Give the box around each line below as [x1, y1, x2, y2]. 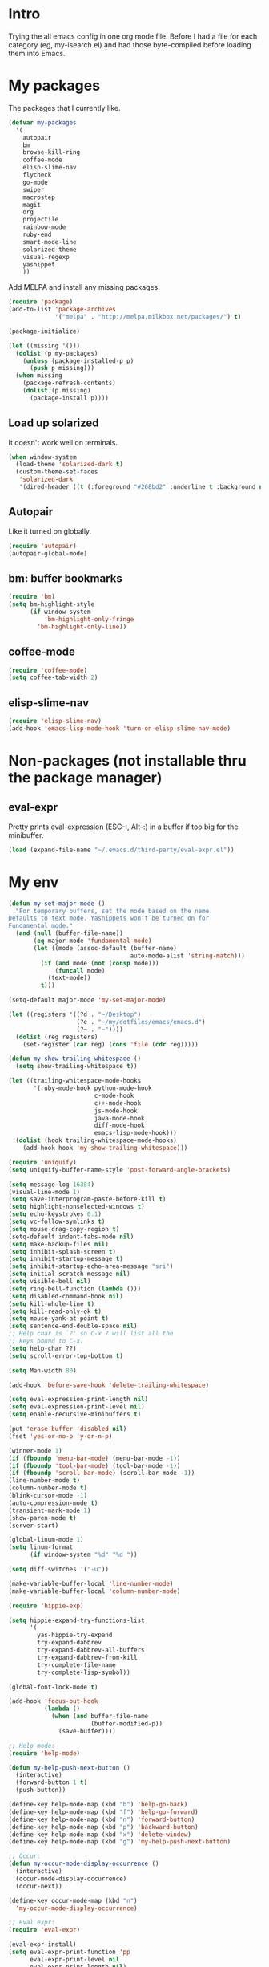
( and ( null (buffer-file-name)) [15, 929, 124, 937]
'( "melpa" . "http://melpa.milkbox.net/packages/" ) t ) [54, 313, 242, 321]
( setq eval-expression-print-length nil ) [8, 1396, 149, 1404]
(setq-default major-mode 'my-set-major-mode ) [8, 996, 167, 1004]
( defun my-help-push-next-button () [8, 1763, 130, 1772]
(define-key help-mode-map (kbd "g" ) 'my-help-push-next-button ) [8, 1838, 231, 1846]
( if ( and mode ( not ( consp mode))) [40, 959, 159, 967]
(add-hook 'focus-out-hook [8, 1697, 98, 1705]
